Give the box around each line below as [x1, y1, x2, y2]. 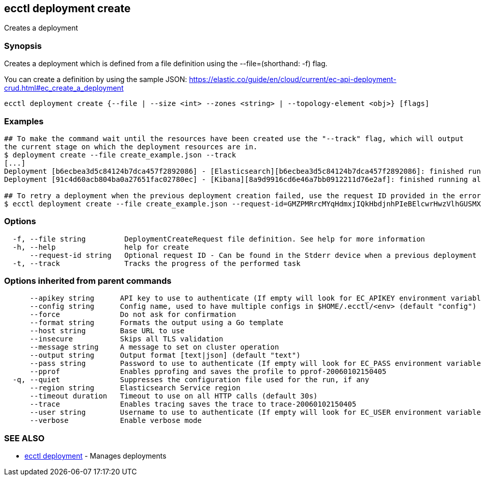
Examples [4, 116, 44, 126]
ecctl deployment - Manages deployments [24, 451, 167, 461]
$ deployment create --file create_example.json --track [4, 150, 236, 159]
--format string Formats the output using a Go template [30, 318, 283, 327]
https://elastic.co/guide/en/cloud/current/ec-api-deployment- [189, 75, 396, 84]
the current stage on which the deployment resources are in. [4, 142, 258, 151]
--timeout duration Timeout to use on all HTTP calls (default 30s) [30, 392, 318, 401]
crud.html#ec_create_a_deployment [4, 84, 124, 93]
